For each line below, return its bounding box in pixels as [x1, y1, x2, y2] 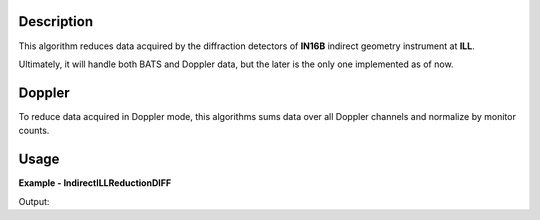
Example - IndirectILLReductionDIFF [18, 177, 172, 189]
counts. [18, 125, 50, 137]
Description [18, 13, 94, 30]
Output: [18, 195, 50, 207]
